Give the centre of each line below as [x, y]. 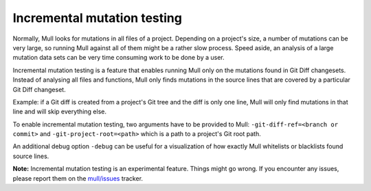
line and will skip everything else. [59, 112]
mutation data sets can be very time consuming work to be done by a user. [119, 58]
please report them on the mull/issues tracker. [78, 178]
